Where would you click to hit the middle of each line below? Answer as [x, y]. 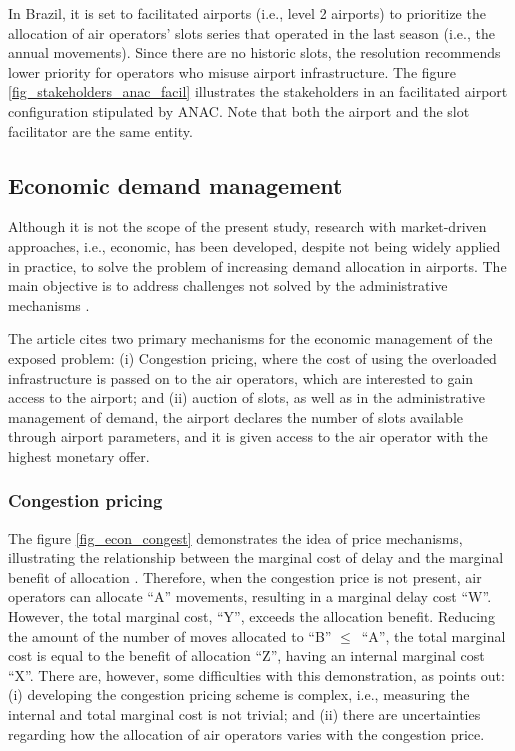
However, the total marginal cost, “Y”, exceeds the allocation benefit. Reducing [251, 616]
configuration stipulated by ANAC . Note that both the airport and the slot [239, 110]
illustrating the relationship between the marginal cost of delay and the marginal [256, 557]
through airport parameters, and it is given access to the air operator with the [248, 436]
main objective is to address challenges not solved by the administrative [228, 285]
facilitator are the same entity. [100, 130]
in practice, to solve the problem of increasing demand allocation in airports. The [257, 265]
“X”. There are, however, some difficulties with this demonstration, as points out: [256, 674]
